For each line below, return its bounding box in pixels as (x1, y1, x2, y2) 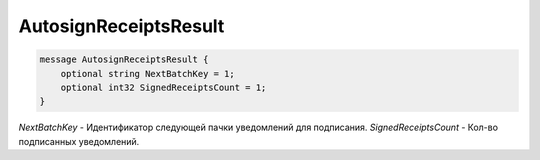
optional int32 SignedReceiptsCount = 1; (60, 81, 267, 93)
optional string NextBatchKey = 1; (60, 68, 235, 79)
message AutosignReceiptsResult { (39, 54, 209, 65)
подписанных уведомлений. (18, 135, 140, 147)
